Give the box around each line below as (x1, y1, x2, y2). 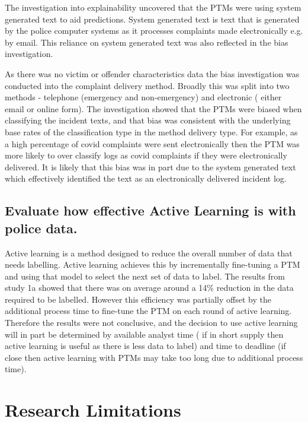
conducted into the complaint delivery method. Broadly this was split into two (5, 79, 290, 91)
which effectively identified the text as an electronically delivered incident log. (5, 172, 287, 185)
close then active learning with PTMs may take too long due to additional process (5, 351, 303, 363)
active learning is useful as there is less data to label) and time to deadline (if (5, 339, 286, 352)
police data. (5, 218, 78, 237)
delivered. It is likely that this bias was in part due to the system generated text (5, 160, 296, 173)
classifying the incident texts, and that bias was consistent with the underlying (5, 114, 291, 126)
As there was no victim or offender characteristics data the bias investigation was (5, 67, 300, 80)
